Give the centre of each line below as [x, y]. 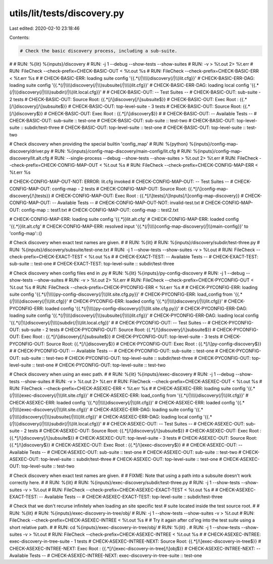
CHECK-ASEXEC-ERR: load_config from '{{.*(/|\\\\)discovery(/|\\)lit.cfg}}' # [171, 395]
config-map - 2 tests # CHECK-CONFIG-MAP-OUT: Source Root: [120, 189]
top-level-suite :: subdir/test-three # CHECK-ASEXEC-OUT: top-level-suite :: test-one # [131, 459]
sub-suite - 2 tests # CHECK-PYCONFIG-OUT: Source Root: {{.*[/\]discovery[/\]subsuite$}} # [118, 330]
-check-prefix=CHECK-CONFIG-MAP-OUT [54, 165]
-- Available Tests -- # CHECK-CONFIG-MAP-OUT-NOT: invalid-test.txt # [128, 203]
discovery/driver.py [30, 151]
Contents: [19, 37]
